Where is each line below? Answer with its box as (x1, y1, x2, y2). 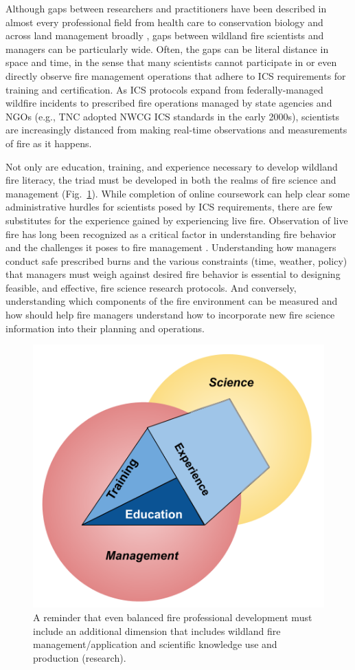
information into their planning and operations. (5, 321, 205, 335)
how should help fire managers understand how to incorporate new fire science (5, 307, 335, 322)
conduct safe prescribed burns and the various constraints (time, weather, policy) (5, 253, 347, 268)
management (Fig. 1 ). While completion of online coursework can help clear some (5, 186, 350, 200)
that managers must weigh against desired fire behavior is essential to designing (5, 267, 341, 281)
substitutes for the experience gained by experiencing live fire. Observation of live (5, 213, 348, 227)
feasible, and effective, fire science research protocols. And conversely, (5, 280, 297, 294)
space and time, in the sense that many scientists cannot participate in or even (5, 55, 337, 69)
